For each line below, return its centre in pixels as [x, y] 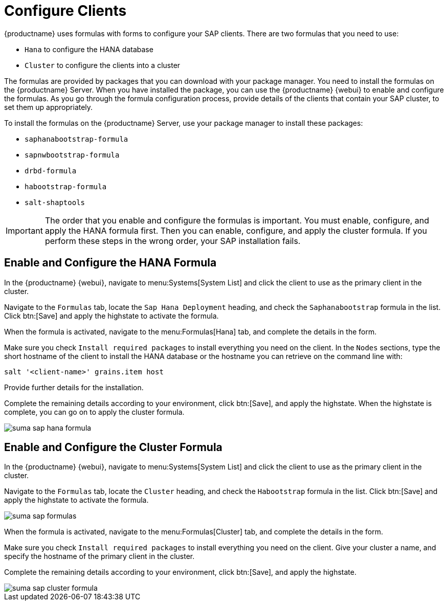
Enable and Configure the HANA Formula [110, 263]
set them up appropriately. [49, 107]
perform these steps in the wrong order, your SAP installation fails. [173, 241]
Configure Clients [65, 11]
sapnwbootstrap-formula [72, 155]
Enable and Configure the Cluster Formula [113, 447]
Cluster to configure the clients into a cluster [103, 65]
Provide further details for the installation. [74, 387]
